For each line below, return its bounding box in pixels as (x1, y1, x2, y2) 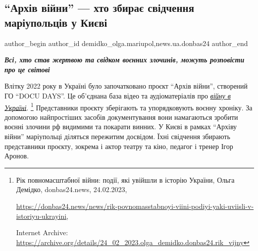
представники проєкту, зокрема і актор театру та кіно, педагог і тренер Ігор (4, 141, 233, 151)
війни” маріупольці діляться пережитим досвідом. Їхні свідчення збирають (4, 131, 230, 141)
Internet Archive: (16, 227, 68, 238)
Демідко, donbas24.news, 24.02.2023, (16, 184, 127, 195)
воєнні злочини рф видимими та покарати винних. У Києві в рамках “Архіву (4, 121, 237, 132)
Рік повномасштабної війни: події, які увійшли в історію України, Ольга (16, 174, 235, 185)
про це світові (4, 64, 50, 74)
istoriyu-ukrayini (16, 210, 67, 221)
